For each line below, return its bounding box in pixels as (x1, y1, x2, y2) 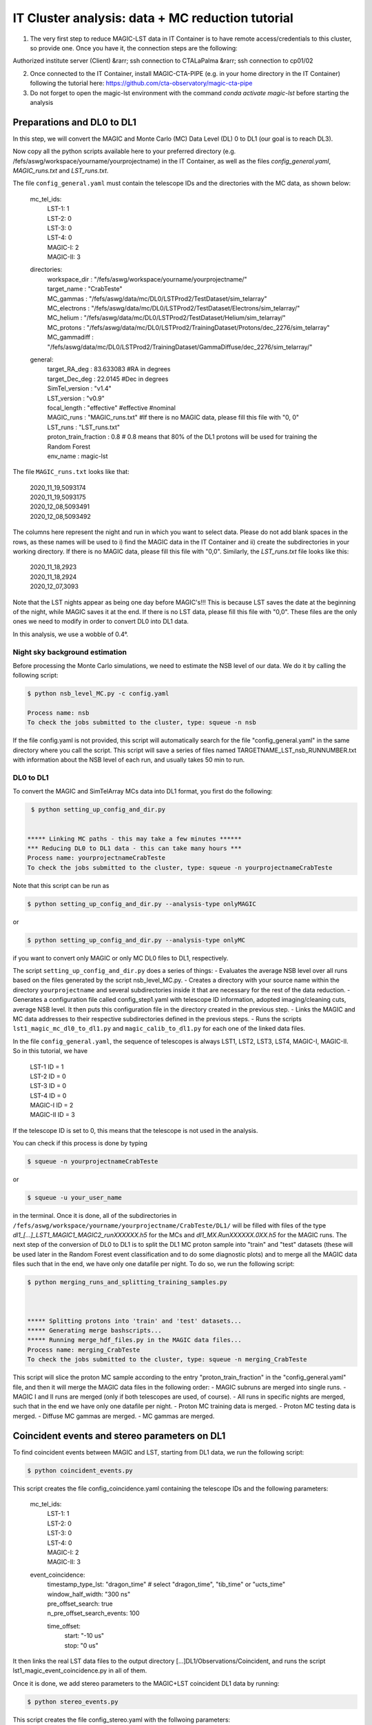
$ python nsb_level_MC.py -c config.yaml (27, 690, 169, 698)
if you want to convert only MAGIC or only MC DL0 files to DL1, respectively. (12, 954, 229, 962)
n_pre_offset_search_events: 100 (47, 1609, 141, 1617)
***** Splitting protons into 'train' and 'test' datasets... (27, 1317, 242, 1325)
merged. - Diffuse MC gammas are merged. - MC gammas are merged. (12, 1412, 215, 1420)
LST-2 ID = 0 (30, 1072, 67, 1080)
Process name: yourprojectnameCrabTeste (27, 854, 165, 862)
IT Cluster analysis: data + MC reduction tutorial (12, 10, 293, 26)
